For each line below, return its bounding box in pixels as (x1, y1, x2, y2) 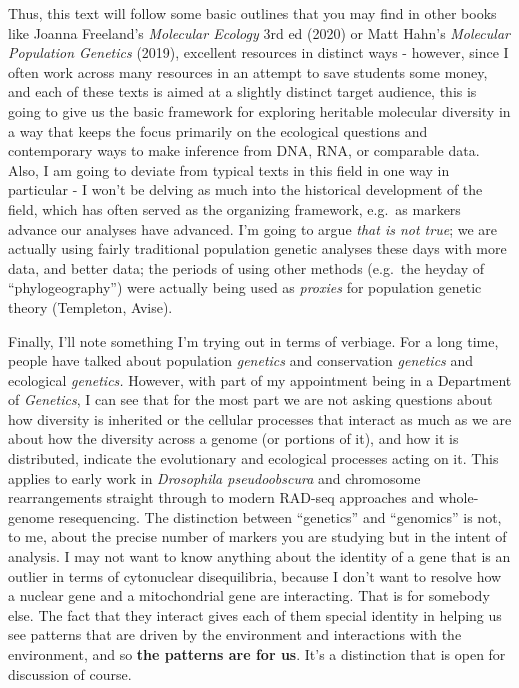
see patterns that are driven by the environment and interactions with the (8, 624, 462, 645)
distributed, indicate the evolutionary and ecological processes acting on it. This (8, 448, 499, 469)
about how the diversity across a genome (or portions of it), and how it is (8, 428, 459, 449)
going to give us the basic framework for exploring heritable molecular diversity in (8, 100, 511, 121)
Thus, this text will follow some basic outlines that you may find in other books (8, 3, 497, 23)
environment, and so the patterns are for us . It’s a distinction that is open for (8, 644, 506, 664)
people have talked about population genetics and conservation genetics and (8, 350, 474, 371)
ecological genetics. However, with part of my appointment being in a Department (8, 369, 512, 390)
